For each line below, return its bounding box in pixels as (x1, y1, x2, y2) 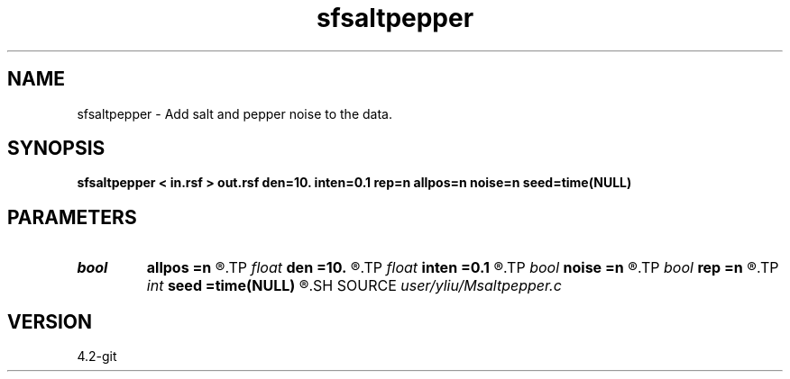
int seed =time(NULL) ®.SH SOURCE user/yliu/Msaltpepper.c (146, 276, 562, 295)
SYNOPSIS (7, 137, 106, 160)
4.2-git (77, 348, 117, 365)
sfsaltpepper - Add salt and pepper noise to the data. (77, 105, 392, 122)
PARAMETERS (7, 205, 137, 229)
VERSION (7, 310, 93, 333)
